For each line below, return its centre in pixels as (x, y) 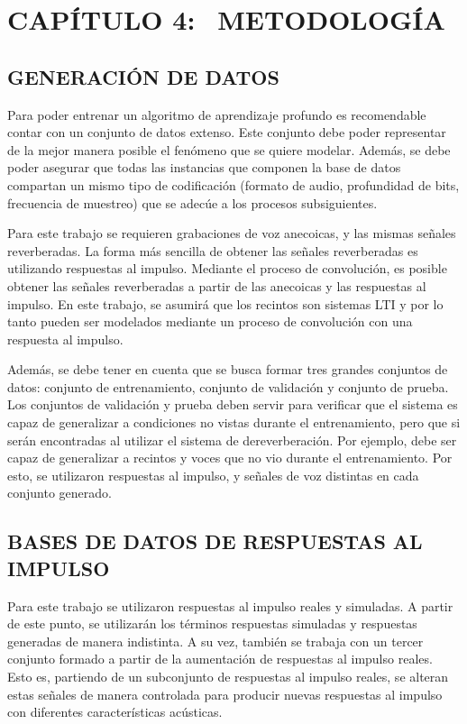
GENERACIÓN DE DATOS (143, 76)
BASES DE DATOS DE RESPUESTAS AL (215, 541)
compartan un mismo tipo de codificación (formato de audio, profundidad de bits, (233, 184)
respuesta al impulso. (65, 339)
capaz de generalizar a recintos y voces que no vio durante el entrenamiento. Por (230, 458)
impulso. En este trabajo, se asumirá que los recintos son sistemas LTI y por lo (225, 303)
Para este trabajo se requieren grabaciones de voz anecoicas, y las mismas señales (232, 233)
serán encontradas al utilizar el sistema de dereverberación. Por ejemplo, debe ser (232, 440)
